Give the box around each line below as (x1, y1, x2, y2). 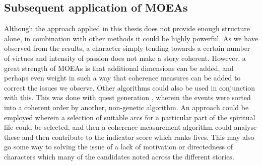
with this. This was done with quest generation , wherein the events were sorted (4, 92, 251, 103)
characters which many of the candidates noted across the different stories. (4, 151, 234, 161)
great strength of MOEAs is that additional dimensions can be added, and (4, 62, 234, 73)
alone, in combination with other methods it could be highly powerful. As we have (4, 33, 258, 43)
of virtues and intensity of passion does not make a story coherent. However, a (4, 52, 246, 63)
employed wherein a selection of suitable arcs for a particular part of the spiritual (4, 112, 255, 122)
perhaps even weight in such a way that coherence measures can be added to (4, 72, 241, 83)
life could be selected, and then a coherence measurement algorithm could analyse (4, 122, 257, 132)
